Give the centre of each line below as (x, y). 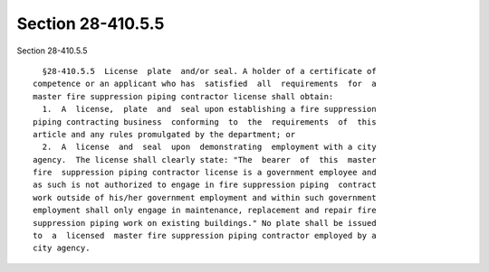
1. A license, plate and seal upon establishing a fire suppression (209, 109)
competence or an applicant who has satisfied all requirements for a (205, 84)
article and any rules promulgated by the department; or (164, 134)
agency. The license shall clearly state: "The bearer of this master (205, 159)
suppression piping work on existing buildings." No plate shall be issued (205, 223)
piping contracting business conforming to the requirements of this (205, 122)
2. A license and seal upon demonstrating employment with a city (209, 147)
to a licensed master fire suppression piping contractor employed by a (205, 236)
